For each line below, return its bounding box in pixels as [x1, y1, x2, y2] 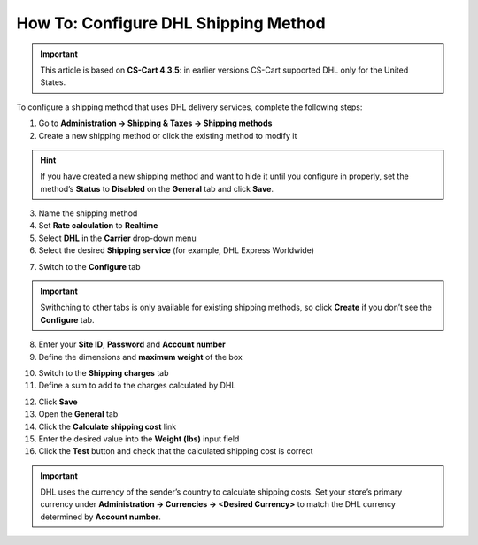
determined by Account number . [40, 511, 161, 522]
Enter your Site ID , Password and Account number [38, 339, 226, 349]
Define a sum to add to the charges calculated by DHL [38, 380, 236, 391]
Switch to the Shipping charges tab [38, 367, 169, 378]
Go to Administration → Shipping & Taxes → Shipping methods [38, 118, 273, 128]
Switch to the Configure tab [38, 261, 141, 272]
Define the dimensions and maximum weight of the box [38, 351, 243, 362]
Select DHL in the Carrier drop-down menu [38, 233, 197, 243]
